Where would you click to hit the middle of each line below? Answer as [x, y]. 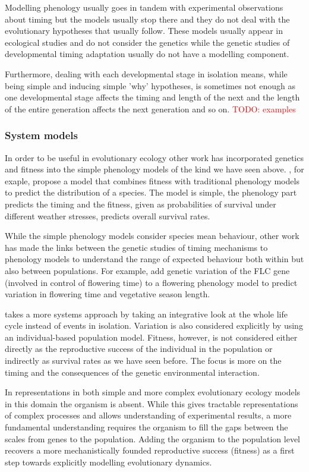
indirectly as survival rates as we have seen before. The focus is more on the [143, 361]
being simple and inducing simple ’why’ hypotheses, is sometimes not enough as [150, 85]
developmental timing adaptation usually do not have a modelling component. [147, 54]
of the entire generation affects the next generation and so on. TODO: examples [150, 108]
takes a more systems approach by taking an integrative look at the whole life [146, 314]
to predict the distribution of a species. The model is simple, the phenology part [151, 192]
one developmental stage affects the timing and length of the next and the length [152, 97]
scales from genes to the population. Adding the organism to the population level [153, 438]
